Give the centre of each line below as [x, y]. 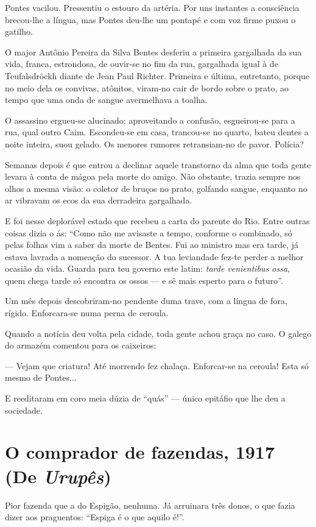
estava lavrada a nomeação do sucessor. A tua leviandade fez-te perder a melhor [154, 256]
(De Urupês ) [58, 476]
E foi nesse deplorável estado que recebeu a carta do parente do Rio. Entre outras [157, 220]
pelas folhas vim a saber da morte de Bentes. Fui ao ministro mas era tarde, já [152, 245]
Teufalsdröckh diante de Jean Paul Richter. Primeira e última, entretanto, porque [157, 75]
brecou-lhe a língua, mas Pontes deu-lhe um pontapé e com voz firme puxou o [150, 19]
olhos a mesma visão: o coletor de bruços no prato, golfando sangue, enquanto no [156, 188]
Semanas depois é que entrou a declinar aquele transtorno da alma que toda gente [158, 164]
